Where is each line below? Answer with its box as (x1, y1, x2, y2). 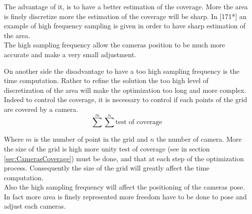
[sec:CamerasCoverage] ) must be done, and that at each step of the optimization (4, 153, 244, 163)
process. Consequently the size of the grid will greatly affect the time (4, 163, 210, 173)
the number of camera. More (156, 134, 242, 144)
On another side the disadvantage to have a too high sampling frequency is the (4, 65, 239, 76)
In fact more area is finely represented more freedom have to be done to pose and (4, 191, 247, 201)
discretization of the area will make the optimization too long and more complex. (4, 85, 246, 95)
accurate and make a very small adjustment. (4, 49, 136, 59)
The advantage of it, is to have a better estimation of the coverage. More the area (4, 1, 248, 11)
